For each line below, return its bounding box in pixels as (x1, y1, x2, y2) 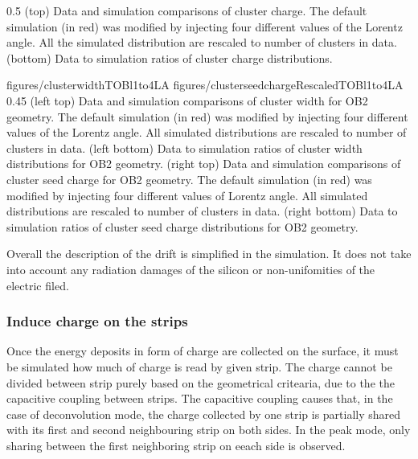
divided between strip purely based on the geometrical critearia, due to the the (6, 374, 395, 391)
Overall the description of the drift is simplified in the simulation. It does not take (6, 245, 412, 262)
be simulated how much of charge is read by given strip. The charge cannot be (6, 358, 392, 375)
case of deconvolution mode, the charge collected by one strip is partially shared (6, 405, 401, 422)
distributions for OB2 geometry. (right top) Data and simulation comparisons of (6, 155, 401, 172)
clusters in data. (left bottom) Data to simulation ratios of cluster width (6, 139, 363, 156)
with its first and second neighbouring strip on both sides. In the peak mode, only (6, 421, 411, 438)
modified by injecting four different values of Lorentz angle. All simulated (6, 186, 368, 203)
